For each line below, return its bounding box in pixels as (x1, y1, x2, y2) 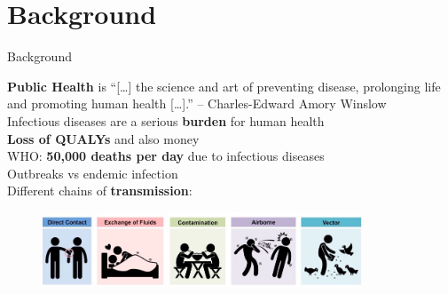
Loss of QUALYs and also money (7, 129, 200, 147)
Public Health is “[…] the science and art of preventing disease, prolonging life (7, 76, 441, 95)
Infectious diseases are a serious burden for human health (7, 111, 325, 130)
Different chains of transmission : (7, 181, 193, 200)
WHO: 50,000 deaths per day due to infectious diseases (7, 147, 325, 165)
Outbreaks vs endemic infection (7, 163, 178, 182)
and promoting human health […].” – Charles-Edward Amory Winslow (7, 94, 387, 113)
